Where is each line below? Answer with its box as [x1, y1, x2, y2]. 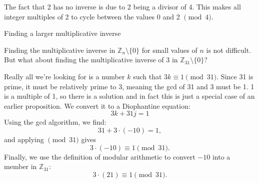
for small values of [141, 44, 197, 55]
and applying [4, 134, 44, 144]
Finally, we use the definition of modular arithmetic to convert [4, 151, 195, 162]
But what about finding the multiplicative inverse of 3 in [4, 54, 178, 65]
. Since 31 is [216, 71, 253, 81]
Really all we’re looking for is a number [4, 71, 125, 81]
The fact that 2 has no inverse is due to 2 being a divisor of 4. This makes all [4, 1, 241, 11]
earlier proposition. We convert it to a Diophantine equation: [4, 100, 190, 111]
